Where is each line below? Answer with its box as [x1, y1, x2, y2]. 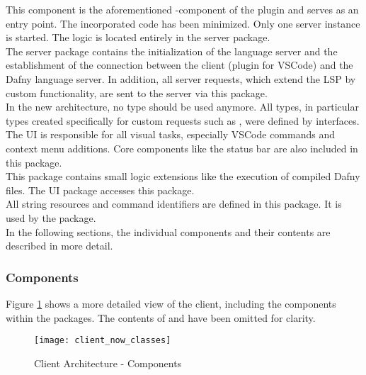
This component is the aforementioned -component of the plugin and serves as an [6, 2, 359, 16]
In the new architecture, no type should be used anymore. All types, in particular [6, 99, 359, 114]
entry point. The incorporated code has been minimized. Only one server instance [6, 16, 360, 30]
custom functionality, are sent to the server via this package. [6, 85, 268, 100]
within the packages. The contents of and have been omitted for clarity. [6, 310, 316, 325]
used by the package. [6, 210, 96, 225]
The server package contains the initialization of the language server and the [6, 43, 338, 58]
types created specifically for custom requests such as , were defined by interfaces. [6, 113, 360, 128]
